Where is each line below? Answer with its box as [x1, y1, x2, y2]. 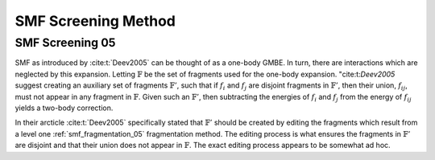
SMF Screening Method [14, 12, 176, 30]
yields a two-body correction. [14, 103, 114, 113]
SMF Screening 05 [14, 35, 116, 50]
